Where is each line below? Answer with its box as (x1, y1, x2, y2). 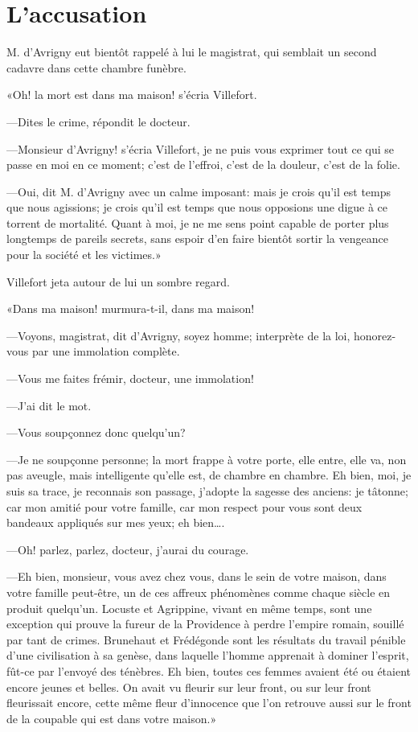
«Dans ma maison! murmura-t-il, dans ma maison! (6, 300, 255, 317)
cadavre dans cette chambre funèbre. (6, 59, 186, 76)
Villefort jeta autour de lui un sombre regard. (6, 273, 230, 290)
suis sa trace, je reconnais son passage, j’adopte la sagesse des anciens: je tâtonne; (6, 483, 408, 499)
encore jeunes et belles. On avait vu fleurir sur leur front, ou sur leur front (6, 678, 371, 695)
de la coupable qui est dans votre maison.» (6, 709, 217, 726)
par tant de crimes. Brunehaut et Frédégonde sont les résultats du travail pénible (6, 631, 406, 648)
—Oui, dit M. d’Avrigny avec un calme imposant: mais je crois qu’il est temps (6, 183, 391, 199)
